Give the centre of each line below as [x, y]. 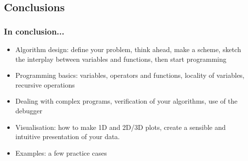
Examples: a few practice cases [61, 152]
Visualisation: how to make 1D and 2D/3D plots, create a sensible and [121, 127]
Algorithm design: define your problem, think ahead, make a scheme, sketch [128, 49]
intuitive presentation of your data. [68, 136]
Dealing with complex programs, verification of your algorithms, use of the [126, 101]
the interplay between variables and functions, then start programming [121, 59]
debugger [29, 110]
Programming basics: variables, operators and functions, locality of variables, [130, 75]
